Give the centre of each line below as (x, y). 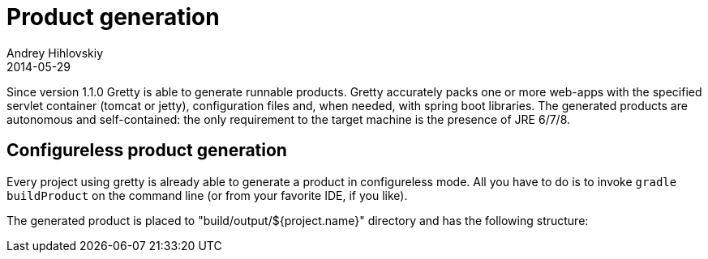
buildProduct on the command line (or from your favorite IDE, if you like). (207, 195)
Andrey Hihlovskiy (55, 53)
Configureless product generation (147, 151)
